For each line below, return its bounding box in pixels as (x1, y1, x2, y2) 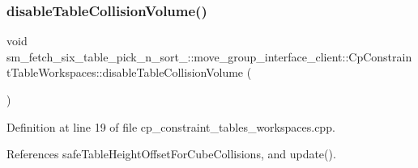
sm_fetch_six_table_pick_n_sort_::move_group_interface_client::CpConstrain (6, 48, 412, 65)
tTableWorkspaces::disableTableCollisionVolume (6, 64, 244, 81)
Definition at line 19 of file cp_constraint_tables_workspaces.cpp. (6, 118, 335, 135)
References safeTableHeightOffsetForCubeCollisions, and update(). (6, 145, 336, 162)
